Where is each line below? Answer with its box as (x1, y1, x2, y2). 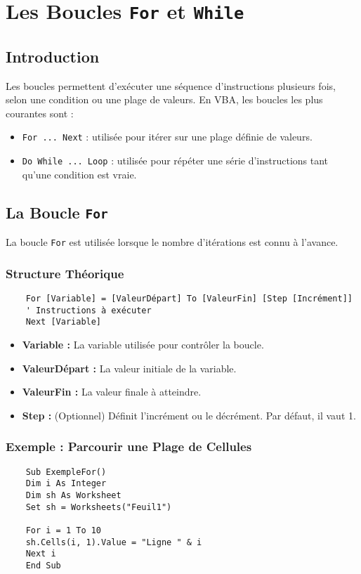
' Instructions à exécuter (25, 305, 152, 315)
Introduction (6, 45, 100, 67)
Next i (25, 549, 56, 559)
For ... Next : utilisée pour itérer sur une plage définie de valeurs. (22, 129, 313, 144)
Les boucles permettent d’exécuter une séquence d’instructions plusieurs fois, (6, 78, 336, 93)
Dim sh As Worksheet (25, 490, 122, 500)
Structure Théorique (6, 264, 124, 282)
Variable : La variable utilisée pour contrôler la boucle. (22, 337, 264, 352)
